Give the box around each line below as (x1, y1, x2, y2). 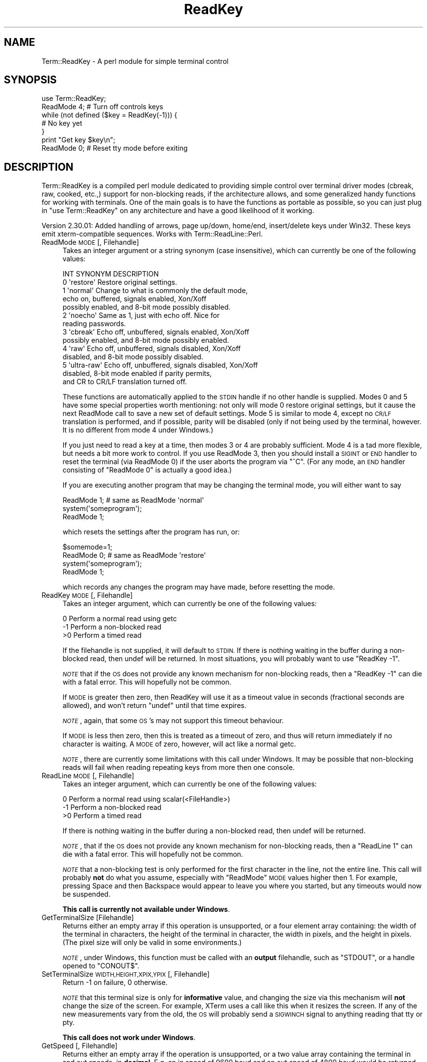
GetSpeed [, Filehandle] (41, 1042, 117, 1050)
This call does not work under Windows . (62, 1033, 195, 1042)
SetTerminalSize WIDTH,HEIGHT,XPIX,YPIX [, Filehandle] (41, 970, 210, 979)
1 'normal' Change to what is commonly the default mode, (62, 286, 248, 295)
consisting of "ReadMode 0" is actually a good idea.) (62, 466, 232, 474)
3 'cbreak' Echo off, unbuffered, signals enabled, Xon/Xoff (62, 328, 250, 336)
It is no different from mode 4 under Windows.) (62, 426, 213, 434)
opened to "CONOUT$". (62, 962, 139, 970)
